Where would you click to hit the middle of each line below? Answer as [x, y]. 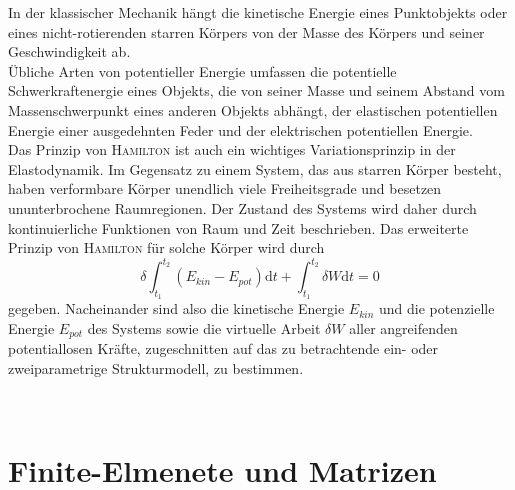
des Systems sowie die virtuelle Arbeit [204, 328]
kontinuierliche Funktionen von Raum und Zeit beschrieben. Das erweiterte [238, 227]
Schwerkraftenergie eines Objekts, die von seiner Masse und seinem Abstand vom [256, 90]
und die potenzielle [436, 308]
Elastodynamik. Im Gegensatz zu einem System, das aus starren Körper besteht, [255, 168]
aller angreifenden [403, 328]
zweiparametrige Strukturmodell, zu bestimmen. [156, 368]
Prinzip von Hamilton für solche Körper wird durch [166, 247]
